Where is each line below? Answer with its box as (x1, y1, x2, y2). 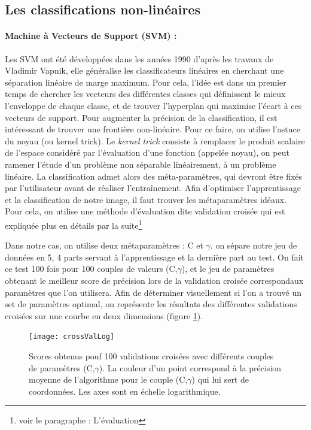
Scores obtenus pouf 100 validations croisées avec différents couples (29, 349, 274, 362)
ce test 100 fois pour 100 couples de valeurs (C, (5, 262, 178, 275)
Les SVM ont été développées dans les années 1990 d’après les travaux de (5, 52, 274, 65)
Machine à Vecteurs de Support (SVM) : (5, 29, 177, 42)
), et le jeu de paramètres (181, 262, 275, 275)
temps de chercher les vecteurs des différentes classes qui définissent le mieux (5, 87, 286, 100)
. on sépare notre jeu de (210, 239, 297, 252)
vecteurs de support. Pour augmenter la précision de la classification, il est (5, 111, 278, 123)
